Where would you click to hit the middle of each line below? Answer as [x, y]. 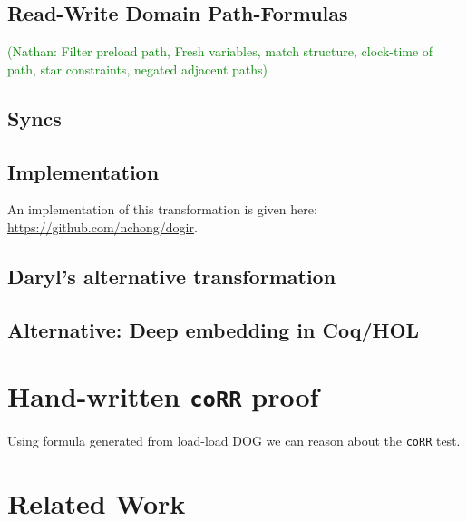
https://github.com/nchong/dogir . [102, 227]
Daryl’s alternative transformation [172, 276]
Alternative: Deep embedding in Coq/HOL [214, 329]
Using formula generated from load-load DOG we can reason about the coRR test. [234, 441]
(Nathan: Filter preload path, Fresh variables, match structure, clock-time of [220, 51]
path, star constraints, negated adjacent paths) [138, 69]
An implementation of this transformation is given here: [162, 209]
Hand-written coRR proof [163, 396]
